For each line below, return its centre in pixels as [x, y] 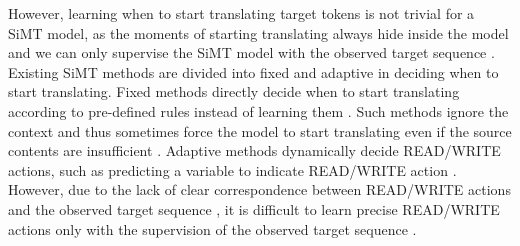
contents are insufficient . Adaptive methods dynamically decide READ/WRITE [254, 150]
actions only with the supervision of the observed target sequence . [212, 228]
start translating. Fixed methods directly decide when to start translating [234, 91]
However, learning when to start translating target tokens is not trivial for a [241, 13]
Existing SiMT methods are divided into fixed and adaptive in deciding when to [253, 71]
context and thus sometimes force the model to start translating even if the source [260, 130]
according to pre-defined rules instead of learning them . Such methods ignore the [258, 110]
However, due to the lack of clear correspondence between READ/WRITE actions [259, 189]
